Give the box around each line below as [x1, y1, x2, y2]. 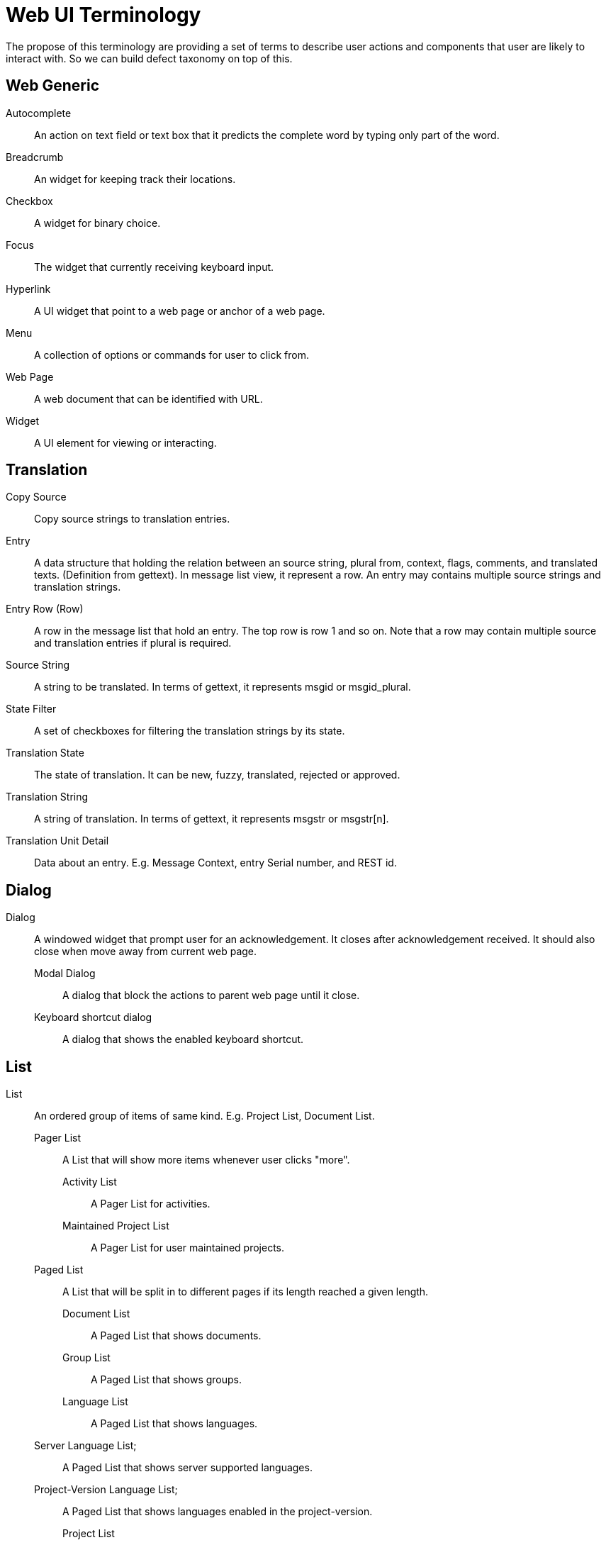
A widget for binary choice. [34, 216, 161, 229]
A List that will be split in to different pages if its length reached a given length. [62, 1285, 429, 1298]
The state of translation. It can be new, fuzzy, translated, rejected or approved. [34, 769, 400, 781]
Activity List [62, 1176, 117, 1188]
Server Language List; [34, 1439, 137, 1452]
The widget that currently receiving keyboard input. [34, 260, 274, 273]
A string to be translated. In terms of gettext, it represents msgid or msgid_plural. [34, 681, 411, 693]
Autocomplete [6, 106, 72, 119]
